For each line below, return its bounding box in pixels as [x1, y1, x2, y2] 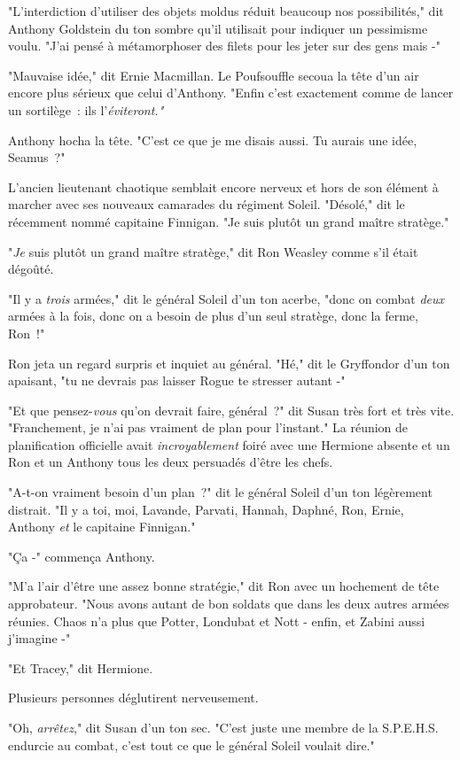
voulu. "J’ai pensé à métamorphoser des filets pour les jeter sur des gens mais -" [8, 36, 441, 55]
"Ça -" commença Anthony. [8, 547, 155, 565]
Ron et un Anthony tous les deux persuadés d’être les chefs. [8, 453, 333, 471]
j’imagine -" [8, 629, 71, 648]
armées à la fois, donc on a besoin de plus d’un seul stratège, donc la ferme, [8, 306, 418, 325]
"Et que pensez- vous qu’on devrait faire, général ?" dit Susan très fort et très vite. [8, 400, 455, 419]
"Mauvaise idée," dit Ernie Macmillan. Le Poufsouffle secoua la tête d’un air [8, 66, 419, 84]
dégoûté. [8, 260, 54, 278]
